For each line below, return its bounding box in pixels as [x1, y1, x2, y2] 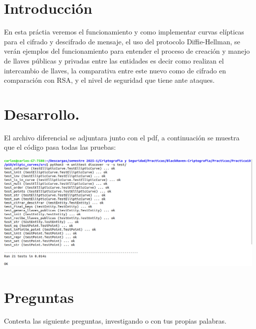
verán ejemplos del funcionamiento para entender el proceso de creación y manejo [4, 46, 250, 56]
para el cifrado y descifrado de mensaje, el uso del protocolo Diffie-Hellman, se [4, 36, 240, 46]
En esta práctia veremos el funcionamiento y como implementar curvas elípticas [4, 27, 244, 37]
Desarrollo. [4, 103, 80, 124]
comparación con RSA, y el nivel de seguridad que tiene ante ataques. [4, 75, 215, 85]
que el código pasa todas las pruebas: [4, 142, 116, 152]
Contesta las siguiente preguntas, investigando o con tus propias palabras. [4, 315, 226, 326]
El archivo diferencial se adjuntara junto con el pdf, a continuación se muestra [4, 132, 240, 142]
